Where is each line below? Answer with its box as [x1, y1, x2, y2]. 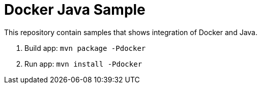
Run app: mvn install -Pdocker [24, 59, 142, 68]
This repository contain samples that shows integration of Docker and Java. [4, 27, 257, 37]
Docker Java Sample [4, 1, 146, 18]
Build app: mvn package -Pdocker [24, 43, 146, 52]
